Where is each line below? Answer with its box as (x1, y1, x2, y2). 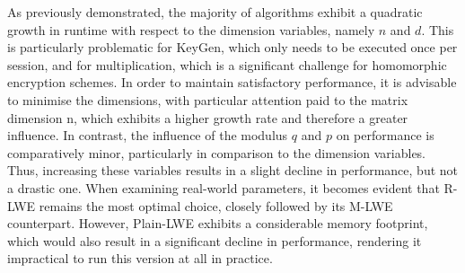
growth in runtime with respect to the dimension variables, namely (7, 20, 375, 39)
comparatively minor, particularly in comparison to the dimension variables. (7, 143, 426, 162)
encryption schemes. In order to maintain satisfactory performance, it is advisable (7, 73, 457, 92)
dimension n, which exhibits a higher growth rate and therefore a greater (7, 108, 408, 127)
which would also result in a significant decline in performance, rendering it (7, 231, 422, 250)
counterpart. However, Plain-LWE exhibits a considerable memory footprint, (7, 214, 428, 233)
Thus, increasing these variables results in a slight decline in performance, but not (7, 161, 459, 180)
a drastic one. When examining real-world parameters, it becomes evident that (7, 178, 440, 197)
